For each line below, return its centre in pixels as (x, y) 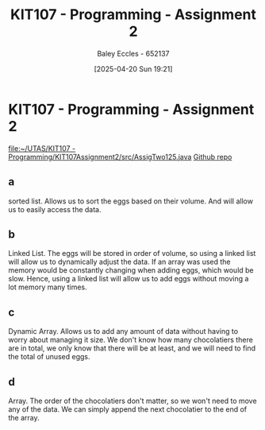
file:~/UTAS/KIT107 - (42, 148)
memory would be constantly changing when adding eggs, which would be (131, 270)
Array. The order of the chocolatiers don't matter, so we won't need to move (132, 401)
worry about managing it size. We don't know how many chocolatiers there (131, 340)
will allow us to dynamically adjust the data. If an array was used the (119, 262)
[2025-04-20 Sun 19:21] (133, 68)
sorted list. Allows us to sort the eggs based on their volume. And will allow (131, 201)
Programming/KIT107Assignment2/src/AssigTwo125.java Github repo (120, 157)
